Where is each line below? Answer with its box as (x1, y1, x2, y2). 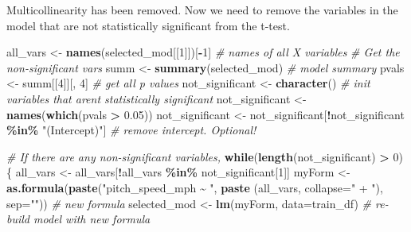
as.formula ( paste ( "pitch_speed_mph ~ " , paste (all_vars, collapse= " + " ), (6, 179, 383, 195)
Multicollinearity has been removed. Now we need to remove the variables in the (6, 2, 398, 17)
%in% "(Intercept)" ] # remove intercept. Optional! (6, 122, 256, 138)
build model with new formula (6, 211, 151, 227)
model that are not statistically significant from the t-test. (6, 17, 290, 33)
